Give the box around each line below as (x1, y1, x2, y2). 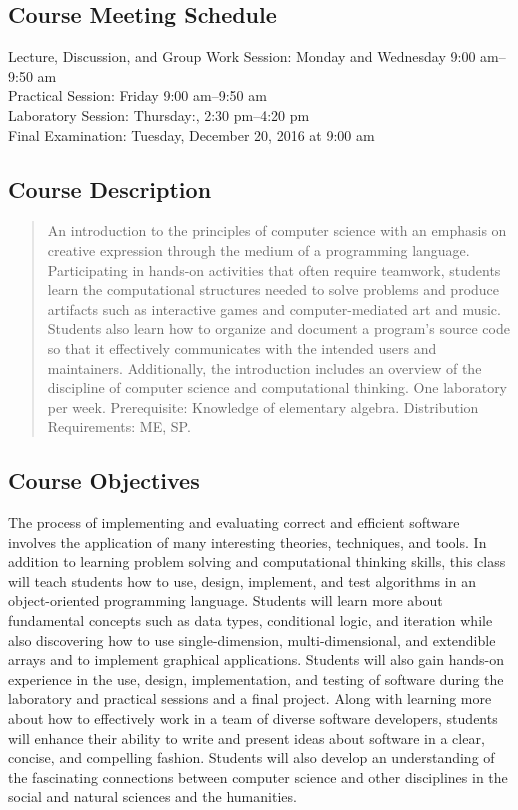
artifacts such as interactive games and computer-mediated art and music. (47, 298, 501, 319)
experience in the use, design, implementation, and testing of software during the (8, 668, 504, 689)
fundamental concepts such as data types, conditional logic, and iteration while (8, 610, 493, 631)
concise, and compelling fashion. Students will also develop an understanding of (8, 747, 495, 768)
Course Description (8, 173, 212, 204)
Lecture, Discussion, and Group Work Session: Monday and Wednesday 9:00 (8, 46, 476, 67)
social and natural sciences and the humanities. (8, 786, 297, 807)
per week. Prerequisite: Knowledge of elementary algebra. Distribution (47, 396, 479, 417)
